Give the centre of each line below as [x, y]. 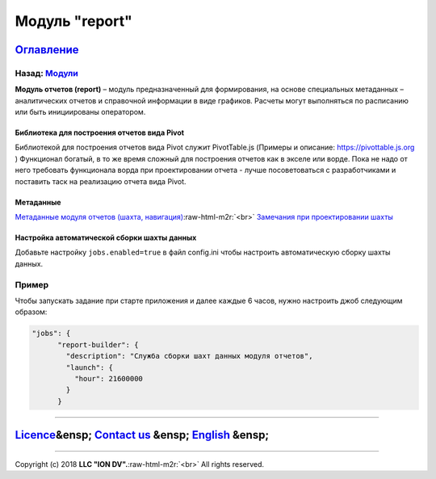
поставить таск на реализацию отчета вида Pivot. [101, 181]
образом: [31, 312]
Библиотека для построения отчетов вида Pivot [100, 132]
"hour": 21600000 [108, 378]
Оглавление [47, 50]
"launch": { [89, 367]
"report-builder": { [98, 345]
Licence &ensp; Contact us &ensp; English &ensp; [142, 435]
